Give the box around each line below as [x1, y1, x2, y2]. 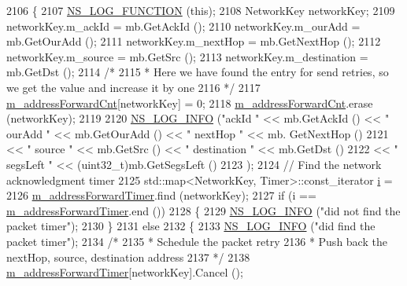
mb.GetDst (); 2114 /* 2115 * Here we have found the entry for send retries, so [6, 64, 389, 80]
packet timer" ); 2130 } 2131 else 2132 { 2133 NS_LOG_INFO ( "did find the [6, 218, 376, 234]
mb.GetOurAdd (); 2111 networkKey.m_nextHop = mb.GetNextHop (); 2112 [6, 33, 381, 49]
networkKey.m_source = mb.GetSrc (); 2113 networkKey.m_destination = [6, 48, 368, 64]
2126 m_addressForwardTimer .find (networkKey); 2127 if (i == [6, 187, 316, 203]
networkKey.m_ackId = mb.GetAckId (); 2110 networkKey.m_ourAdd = [6, 17, 361, 34]
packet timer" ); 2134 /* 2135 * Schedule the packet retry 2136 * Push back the [6, 233, 387, 249]
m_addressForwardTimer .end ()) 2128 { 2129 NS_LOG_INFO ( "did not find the [6, 202, 401, 218]
